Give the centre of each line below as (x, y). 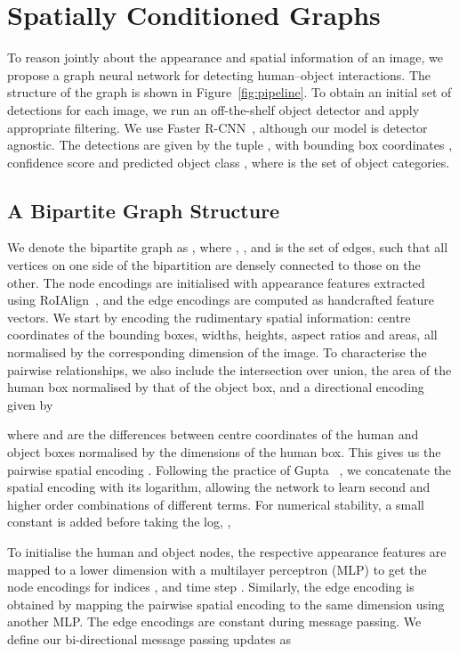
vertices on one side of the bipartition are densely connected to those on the (214, 265)
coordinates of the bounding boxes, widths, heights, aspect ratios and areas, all (222, 335)
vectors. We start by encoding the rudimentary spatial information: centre (209, 317)
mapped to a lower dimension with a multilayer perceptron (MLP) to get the (217, 569)
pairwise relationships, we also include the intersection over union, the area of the (229, 369)
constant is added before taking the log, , (119, 522)
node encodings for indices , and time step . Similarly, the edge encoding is (211, 587)
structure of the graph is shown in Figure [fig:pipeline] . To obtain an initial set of (229, 92)
